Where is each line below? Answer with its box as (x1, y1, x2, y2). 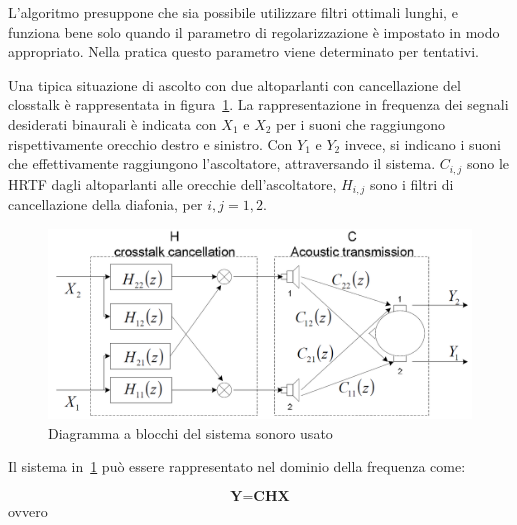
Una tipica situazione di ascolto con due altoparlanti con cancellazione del (8, 74, 461, 95)
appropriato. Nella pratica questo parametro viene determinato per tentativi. (8, 41, 479, 62)
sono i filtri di (370, 173, 454, 194)
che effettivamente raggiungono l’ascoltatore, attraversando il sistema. (8, 153, 436, 174)
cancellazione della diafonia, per (8, 194, 203, 215)
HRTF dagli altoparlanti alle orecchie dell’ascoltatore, (8, 173, 337, 194)
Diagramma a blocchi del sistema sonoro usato (48, 422, 333, 443)
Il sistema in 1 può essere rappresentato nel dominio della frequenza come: (8, 456, 466, 477)
